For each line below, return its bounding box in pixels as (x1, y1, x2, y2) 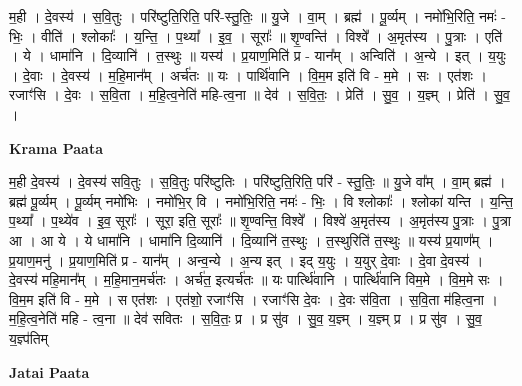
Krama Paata (9, 137, 103, 158)
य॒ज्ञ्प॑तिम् (9, 327, 48, 348)
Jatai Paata (9, 361, 90, 382)
